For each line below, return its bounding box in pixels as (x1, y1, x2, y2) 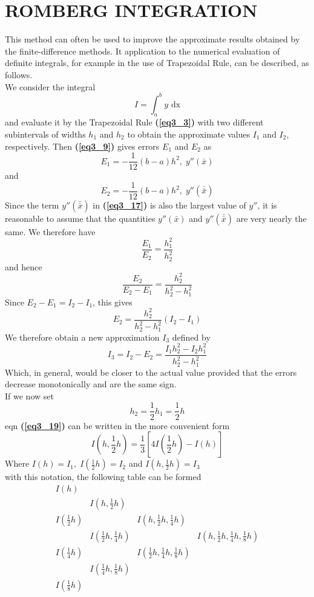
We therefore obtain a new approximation (5, 330, 160, 343)
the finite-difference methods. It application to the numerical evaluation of (5, 44, 280, 57)
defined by (172, 330, 211, 343)
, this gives (93, 295, 132, 308)
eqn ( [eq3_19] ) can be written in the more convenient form (5, 419, 230, 432)
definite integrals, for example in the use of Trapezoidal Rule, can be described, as (5, 56, 309, 69)
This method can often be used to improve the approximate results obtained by (5, 33, 300, 45)
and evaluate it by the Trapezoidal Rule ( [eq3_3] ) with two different (5, 116, 264, 128)
